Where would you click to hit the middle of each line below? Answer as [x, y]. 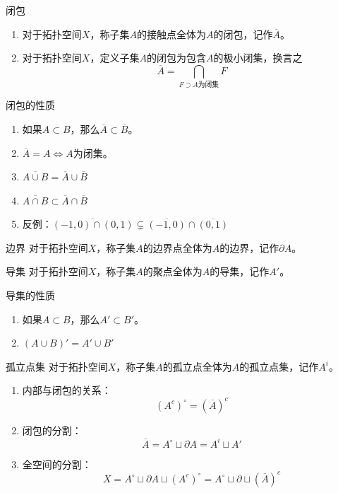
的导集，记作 [240, 271]
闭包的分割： [52, 430]
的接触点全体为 [171, 34]
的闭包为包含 [176, 58]
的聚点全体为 [173, 271]
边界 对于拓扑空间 [47, 247]
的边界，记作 [249, 247]
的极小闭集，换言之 [258, 58]
